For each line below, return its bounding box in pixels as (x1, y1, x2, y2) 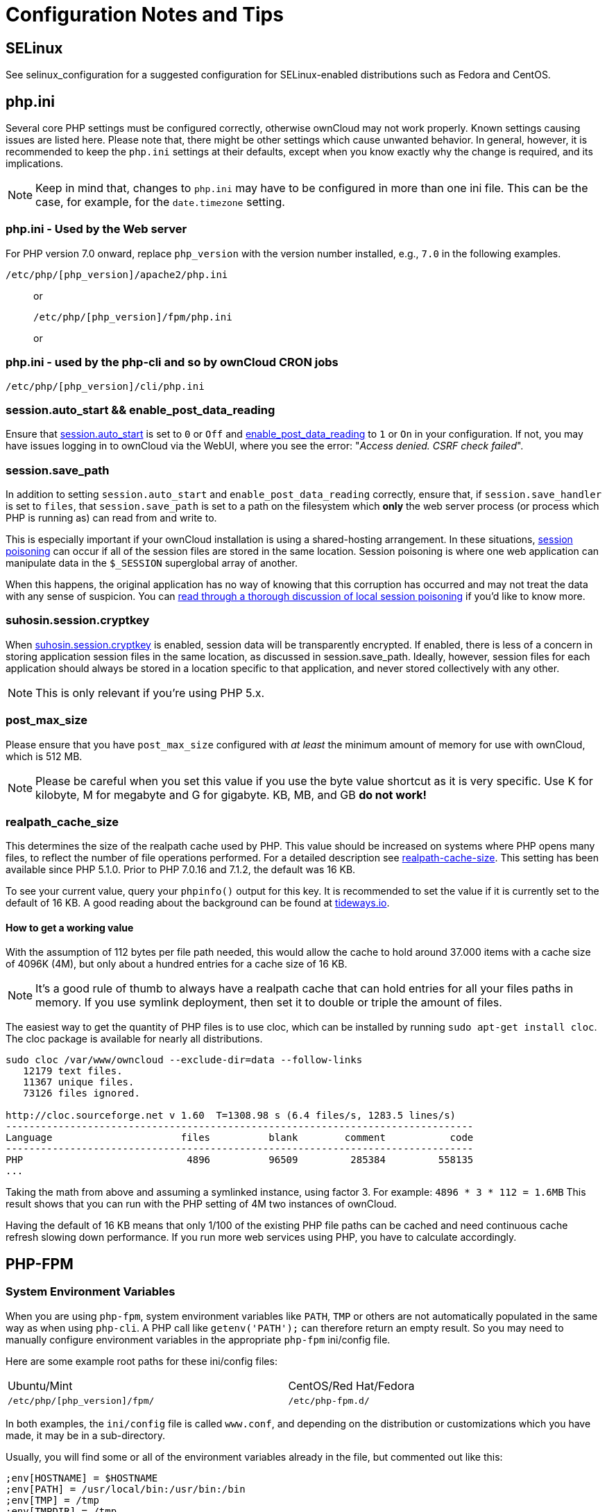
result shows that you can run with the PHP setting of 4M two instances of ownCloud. (6, 1198, 397, 1210)
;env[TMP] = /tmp (6, 1494, 99, 1506)
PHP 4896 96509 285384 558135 (6, 1154, 474, 1166)
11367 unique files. (23, 1076, 135, 1088)
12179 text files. (23, 1065, 123, 1077)
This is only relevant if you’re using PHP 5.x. (35, 685, 265, 700)
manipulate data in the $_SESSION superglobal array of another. (6, 557, 298, 569)
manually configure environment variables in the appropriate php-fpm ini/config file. (6, 1333, 391, 1346)
